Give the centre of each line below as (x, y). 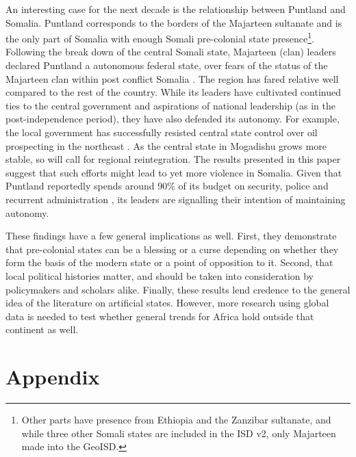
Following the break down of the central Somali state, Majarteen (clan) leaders (171, 52)
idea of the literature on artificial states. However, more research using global (167, 303)
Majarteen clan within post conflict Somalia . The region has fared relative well (172, 78)
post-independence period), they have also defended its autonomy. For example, (173, 119)
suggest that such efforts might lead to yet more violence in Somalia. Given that (174, 172)
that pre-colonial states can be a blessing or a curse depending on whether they (172, 249)
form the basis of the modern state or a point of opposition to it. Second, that (169, 262)
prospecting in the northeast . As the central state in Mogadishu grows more (166, 145)
